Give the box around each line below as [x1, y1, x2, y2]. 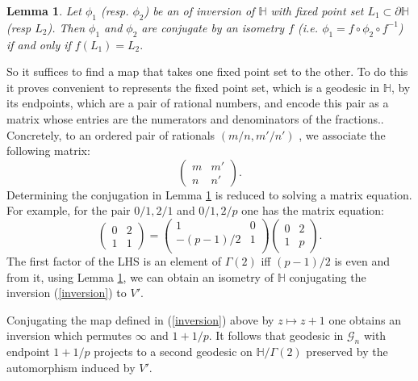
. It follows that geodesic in [208, 327, 344, 344]
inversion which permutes [6, 327, 132, 344]
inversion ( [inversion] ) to [6, 284, 127, 301]
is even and [334, 253, 390, 270]
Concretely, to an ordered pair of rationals [6, 126, 215, 143]
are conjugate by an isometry [141, 19, 285, 36]
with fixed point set [270, 2, 364, 19]
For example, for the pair [6, 202, 131, 219]
